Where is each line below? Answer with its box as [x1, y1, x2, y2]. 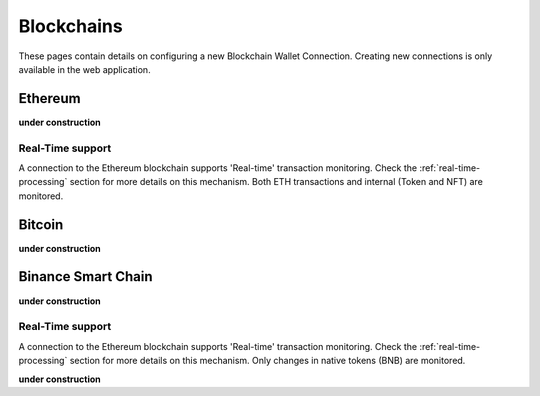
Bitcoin [18, 216, 64, 233]
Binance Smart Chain [18, 268, 154, 285]
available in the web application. [18, 63, 151, 75]
